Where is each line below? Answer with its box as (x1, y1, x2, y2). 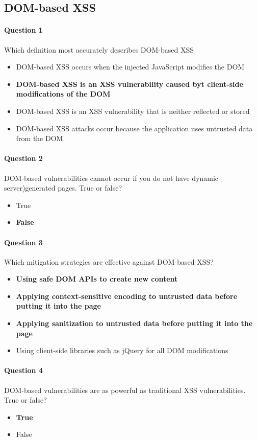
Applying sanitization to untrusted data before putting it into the (16, 318, 253, 329)
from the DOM (16, 133, 63, 144)
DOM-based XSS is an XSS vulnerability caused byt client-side (16, 78, 243, 89)
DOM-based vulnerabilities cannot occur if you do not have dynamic (4, 172, 219, 183)
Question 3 (4, 237, 43, 247)
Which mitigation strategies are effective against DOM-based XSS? (4, 256, 214, 267)
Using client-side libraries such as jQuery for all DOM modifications (16, 345, 228, 356)
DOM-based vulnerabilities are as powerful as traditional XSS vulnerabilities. (4, 384, 246, 395)
